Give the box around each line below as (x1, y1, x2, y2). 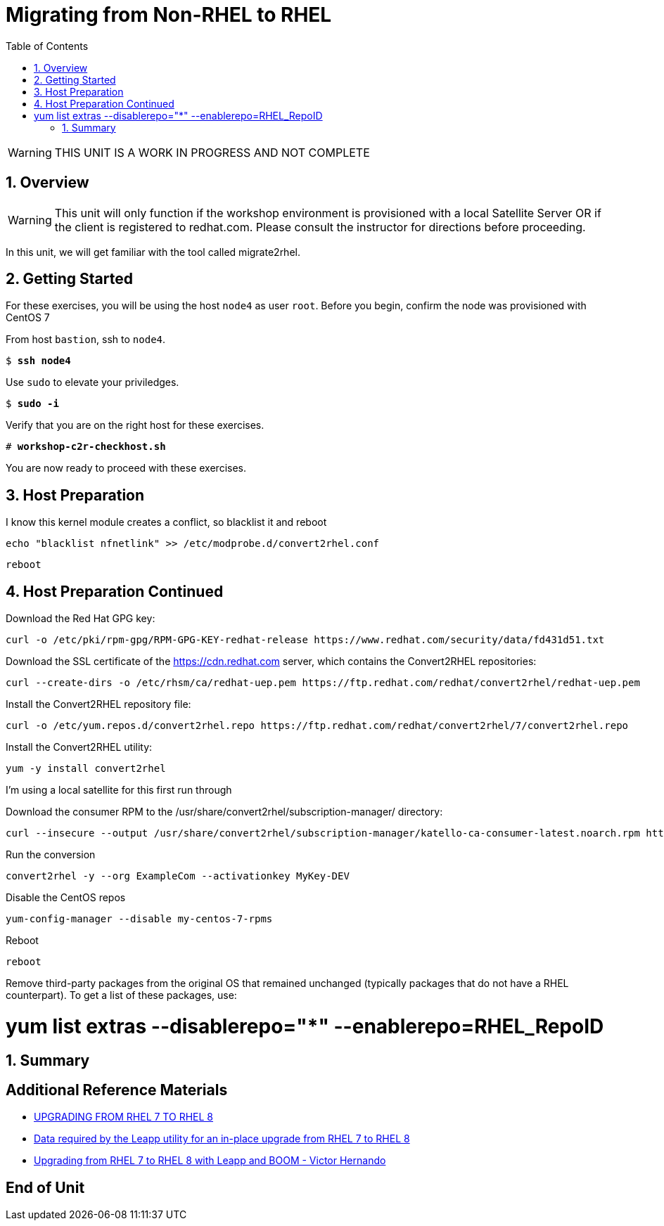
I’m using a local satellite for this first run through (6, 784, 232, 796)
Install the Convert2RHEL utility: (6, 741, 153, 754)
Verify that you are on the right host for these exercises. (6, 419, 264, 432)
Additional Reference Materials (6, 1081, 228, 1099)
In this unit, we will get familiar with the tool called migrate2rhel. (6, 245, 300, 258)
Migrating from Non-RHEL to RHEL (6, 3, 332, 27)
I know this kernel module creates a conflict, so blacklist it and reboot (6, 516, 327, 529)
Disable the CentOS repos (6, 891, 126, 904)
